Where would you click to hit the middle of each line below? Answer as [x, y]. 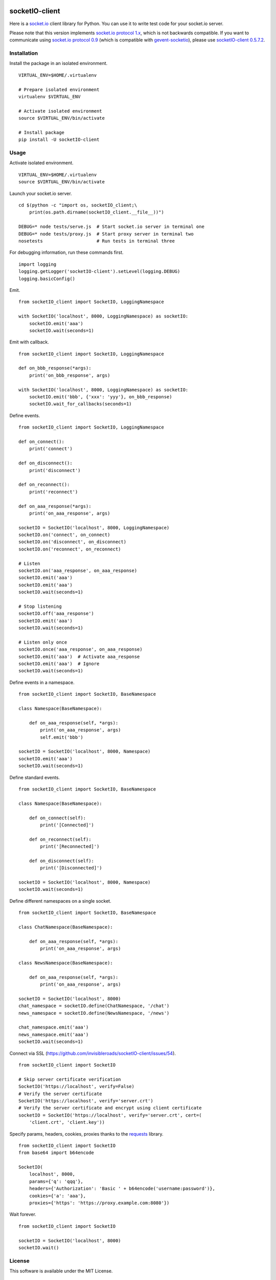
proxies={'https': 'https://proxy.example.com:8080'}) [99, 1203]
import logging [38, 264]
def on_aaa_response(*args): [55, 506]
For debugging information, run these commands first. [66, 252]
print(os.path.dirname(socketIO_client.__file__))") [97, 212]
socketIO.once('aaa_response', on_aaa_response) [80, 649]
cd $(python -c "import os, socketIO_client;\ [78, 205]
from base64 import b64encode [56, 1153]
